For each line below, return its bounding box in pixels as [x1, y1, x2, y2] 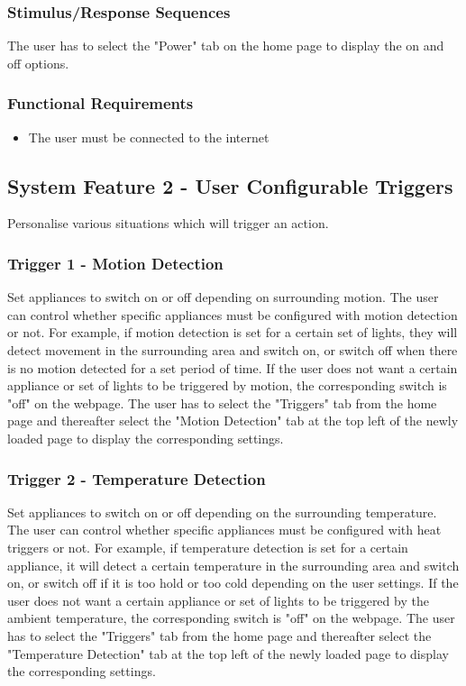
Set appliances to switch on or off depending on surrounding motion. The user [7, 288, 439, 306]
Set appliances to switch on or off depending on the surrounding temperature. [7, 502, 437, 521]
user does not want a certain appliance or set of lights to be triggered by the [7, 590, 429, 609]
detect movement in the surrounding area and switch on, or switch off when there [7, 341, 458, 360]
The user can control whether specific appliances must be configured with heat [7, 520, 442, 539]
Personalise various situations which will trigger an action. [7, 214, 329, 233]
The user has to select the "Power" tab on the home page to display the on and [7, 36, 444, 55]
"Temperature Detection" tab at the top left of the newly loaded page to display [7, 644, 449, 663]
